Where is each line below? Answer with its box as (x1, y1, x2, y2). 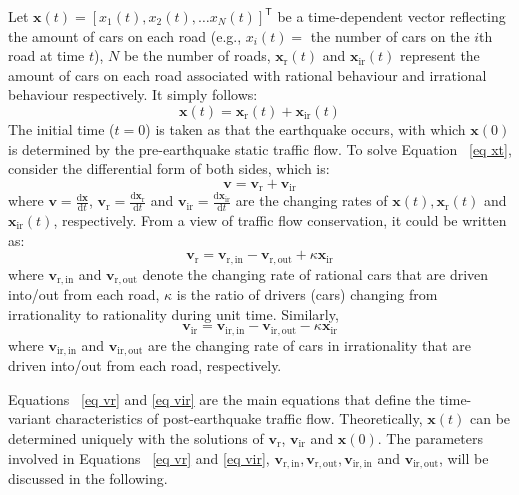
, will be (439, 447, 489, 468)
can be (469, 408, 511, 429)
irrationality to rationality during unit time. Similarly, (8, 303, 339, 324)
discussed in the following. (8, 468, 168, 489)
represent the (399, 45, 480, 66)
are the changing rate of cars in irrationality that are (147, 334, 472, 355)
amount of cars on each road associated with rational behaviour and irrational (8, 64, 487, 85)
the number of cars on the (310, 25, 470, 46)
